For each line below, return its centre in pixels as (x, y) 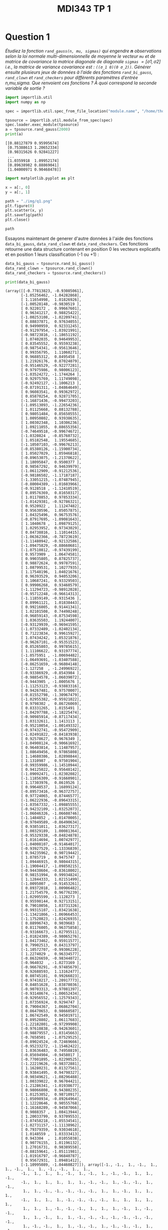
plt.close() (17, 220)
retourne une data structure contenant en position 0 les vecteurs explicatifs (83, 249)
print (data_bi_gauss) (28, 282)
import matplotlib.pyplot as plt (40, 179)
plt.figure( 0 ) (20, 206)
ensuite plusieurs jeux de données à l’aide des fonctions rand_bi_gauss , (79, 72)
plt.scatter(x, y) (24, 211)
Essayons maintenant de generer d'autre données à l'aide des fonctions (79, 238)
